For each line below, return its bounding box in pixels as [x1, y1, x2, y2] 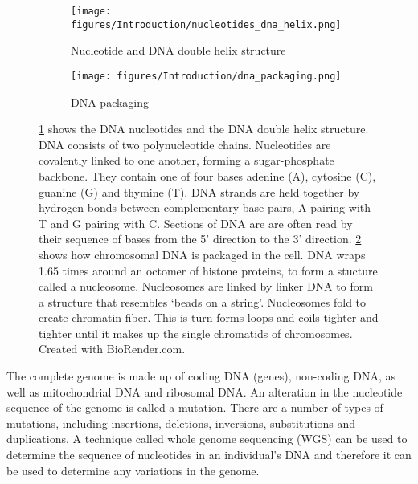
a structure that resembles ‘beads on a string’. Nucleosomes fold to [39, 293, 367, 310]
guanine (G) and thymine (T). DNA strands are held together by [39, 183, 360, 200]
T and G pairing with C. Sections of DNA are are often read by [39, 214, 353, 231]
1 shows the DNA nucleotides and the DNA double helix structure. [39, 120, 369, 137]
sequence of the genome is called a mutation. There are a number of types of [6, 399, 383, 416]
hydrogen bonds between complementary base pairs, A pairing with [39, 199, 371, 216]
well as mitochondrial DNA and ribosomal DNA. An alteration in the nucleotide [6, 383, 403, 400]
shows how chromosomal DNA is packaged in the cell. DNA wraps [39, 246, 366, 262]
